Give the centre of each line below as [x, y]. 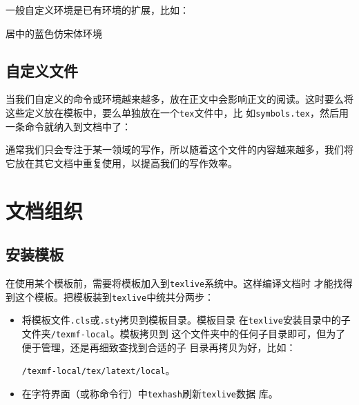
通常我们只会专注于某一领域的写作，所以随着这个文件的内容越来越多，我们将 [179, 149]
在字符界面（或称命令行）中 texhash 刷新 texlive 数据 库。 [150, 393]
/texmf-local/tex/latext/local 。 [98, 370]
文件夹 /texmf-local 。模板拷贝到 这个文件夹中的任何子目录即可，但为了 [184, 333]
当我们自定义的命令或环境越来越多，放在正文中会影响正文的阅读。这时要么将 [179, 99]
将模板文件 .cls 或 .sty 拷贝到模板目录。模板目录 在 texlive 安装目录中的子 [186, 320]
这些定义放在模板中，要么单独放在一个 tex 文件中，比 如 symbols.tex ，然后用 [177, 112]
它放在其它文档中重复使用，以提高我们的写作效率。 [122, 162]
